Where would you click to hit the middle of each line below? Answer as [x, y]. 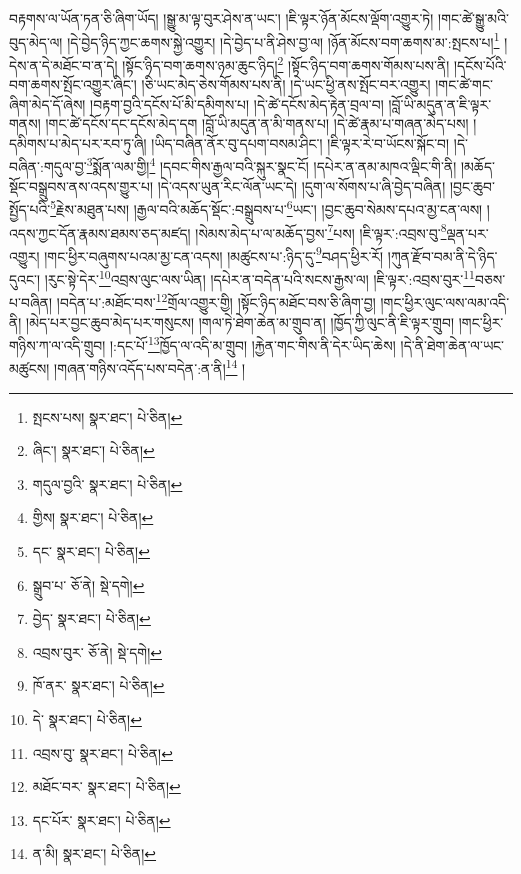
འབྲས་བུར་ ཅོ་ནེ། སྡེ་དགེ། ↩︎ [97, 651]
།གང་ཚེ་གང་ [464, 84]
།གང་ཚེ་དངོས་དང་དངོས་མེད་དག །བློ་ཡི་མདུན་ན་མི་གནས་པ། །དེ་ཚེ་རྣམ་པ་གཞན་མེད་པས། [257, 123]
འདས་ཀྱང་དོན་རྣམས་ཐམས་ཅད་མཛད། [100, 232]
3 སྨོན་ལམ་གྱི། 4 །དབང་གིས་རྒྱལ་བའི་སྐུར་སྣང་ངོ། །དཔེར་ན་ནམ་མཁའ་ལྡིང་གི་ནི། [271, 165]
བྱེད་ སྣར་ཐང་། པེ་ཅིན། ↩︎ [91, 618]
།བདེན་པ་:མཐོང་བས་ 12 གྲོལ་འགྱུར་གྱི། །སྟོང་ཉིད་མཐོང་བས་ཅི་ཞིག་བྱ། [216, 300]
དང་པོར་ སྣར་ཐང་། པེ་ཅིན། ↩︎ [101, 819]
